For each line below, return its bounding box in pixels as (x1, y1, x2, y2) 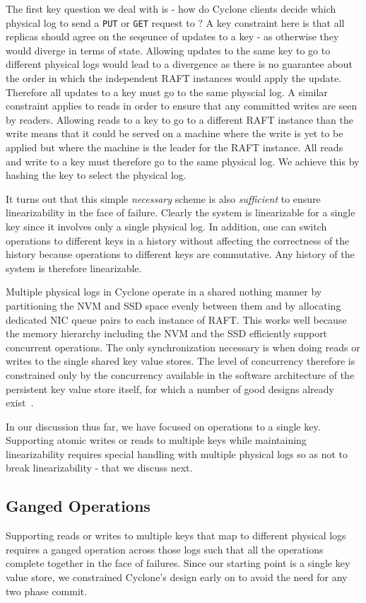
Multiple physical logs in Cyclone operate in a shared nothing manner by (6, 284, 322, 299)
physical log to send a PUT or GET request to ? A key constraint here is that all (6, 15, 345, 30)
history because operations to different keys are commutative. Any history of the (6, 247, 355, 262)
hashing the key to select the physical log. (6, 168, 187, 182)
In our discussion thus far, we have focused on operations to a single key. (6, 418, 321, 433)
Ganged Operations (6, 495, 150, 517)
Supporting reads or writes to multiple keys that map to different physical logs (6, 528, 346, 543)
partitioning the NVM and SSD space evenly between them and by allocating (6, 298, 341, 312)
